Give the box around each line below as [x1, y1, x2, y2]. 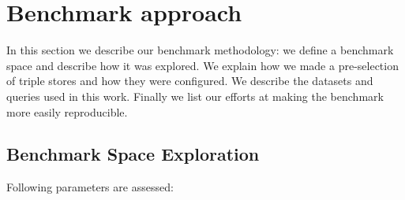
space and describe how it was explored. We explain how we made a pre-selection [6, 57, 399, 73]
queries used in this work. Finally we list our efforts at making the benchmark [6, 87, 384, 104]
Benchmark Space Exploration [6, 142, 260, 166]
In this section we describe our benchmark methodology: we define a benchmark [6, 42, 394, 58]
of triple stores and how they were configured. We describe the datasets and [6, 72, 373, 89]
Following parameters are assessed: [6, 179, 174, 195]
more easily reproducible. [6, 103, 128, 120]
